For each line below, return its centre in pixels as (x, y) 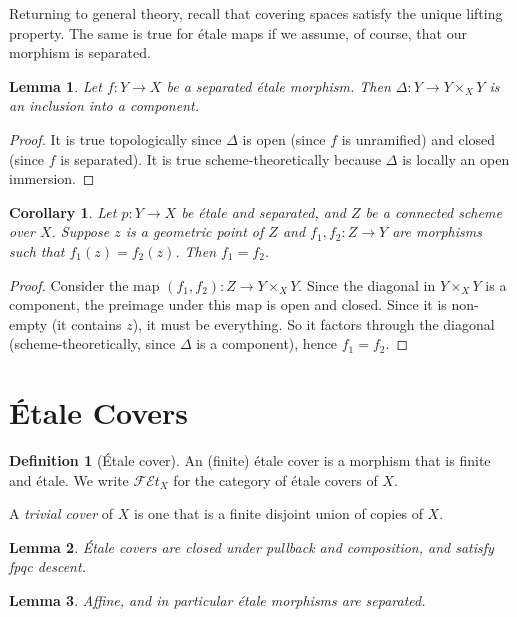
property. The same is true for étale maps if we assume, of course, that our (238, 32)
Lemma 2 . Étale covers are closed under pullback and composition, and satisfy (251, 546)
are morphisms (437, 231)
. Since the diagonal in (367, 284)
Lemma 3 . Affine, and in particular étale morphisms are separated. (217, 600)
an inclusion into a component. (104, 105)
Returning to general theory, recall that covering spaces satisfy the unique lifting (256, 13)
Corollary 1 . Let (63, 211)
